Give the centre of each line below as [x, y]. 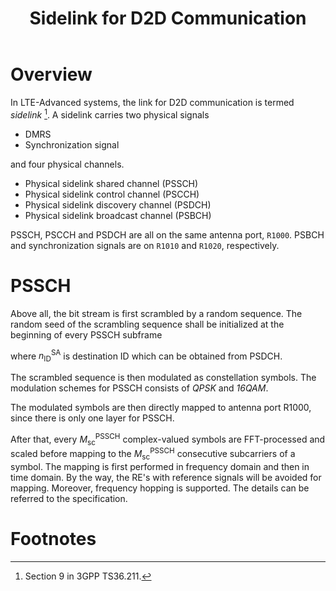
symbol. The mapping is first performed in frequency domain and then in [160, 466]
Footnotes [53, 539]
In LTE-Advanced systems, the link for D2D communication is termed [152, 102]
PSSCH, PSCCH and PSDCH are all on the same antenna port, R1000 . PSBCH [167, 234]
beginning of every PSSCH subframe [86, 334]
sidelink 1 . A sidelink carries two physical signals [110, 114]
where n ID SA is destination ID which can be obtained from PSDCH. [146, 356]
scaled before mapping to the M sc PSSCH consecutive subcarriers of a [153, 454]
